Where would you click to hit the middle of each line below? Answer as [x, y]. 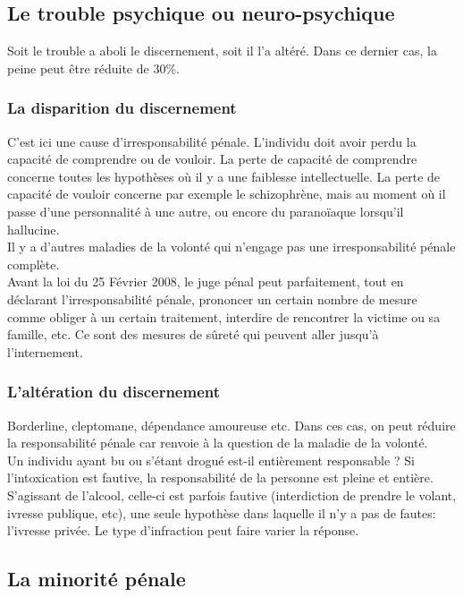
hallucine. [34, 229]
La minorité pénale [97, 579]
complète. [34, 264]
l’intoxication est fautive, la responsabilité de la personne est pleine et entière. [220, 478]
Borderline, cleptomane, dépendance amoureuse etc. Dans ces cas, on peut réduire [231, 425]
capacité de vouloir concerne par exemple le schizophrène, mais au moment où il [227, 194]
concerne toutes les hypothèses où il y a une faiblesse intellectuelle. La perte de [224, 176]
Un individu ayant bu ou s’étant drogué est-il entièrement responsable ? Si [211, 460]
